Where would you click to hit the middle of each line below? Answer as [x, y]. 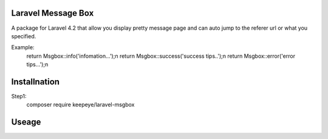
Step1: [19, 96]
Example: [23, 47]
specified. [24, 36]
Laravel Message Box [53, 13]
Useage [26, 122]
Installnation [36, 82]
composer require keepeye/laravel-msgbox [80, 105]
